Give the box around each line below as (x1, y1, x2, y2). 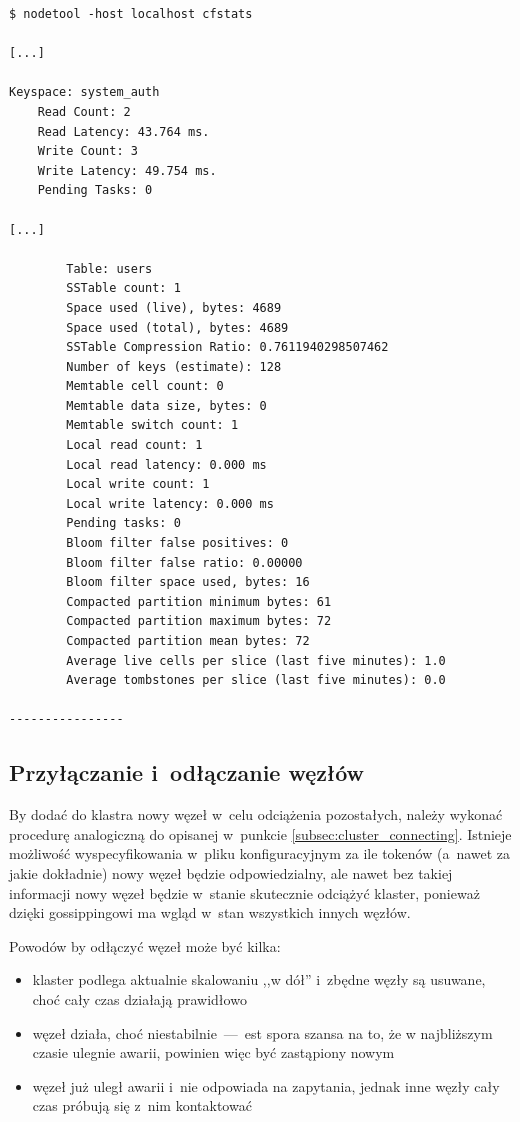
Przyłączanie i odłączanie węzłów (9, 757, 365, 788)
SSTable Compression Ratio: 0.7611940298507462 (66, 340, 389, 355)
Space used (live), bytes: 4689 (66, 300, 282, 315)
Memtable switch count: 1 (66, 418, 239, 433)
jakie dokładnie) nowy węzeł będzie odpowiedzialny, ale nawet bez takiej (9, 862, 453, 883)
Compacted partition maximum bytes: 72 (66, 614, 332, 629)
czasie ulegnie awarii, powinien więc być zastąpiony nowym (32, 1042, 395, 1063)
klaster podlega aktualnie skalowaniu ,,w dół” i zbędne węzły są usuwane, (32, 969, 486, 990)
